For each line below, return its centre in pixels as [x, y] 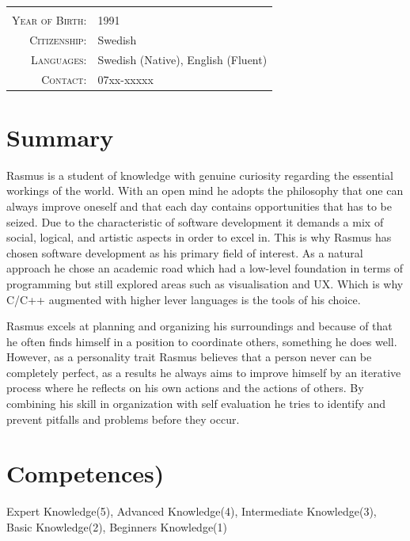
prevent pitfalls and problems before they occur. [123, 419]
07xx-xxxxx [125, 79]
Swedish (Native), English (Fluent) [182, 59]
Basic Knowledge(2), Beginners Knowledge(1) [117, 526]
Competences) [85, 473]
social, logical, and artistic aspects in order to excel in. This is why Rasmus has [199, 237]
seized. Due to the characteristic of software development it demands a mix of [195, 221]
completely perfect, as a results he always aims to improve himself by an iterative [204, 372]
